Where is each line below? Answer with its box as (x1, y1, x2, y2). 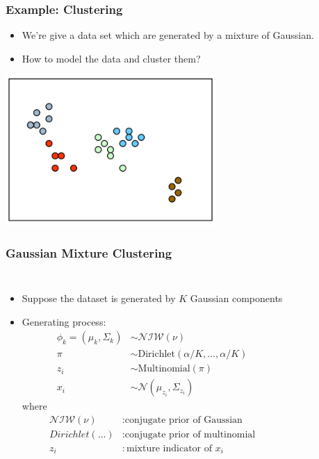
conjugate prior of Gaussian (124, 415, 243, 425)
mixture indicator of (126, 444, 213, 454)
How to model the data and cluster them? (22, 51, 201, 65)
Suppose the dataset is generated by (22, 291, 176, 306)
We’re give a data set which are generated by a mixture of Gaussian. (22, 28, 314, 42)
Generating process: (22, 314, 106, 328)
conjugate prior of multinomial (124, 429, 256, 440)
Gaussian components (190, 291, 283, 306)
